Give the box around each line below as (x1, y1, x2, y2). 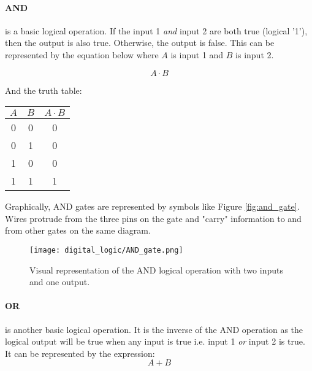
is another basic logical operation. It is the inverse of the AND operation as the (5, 323, 303, 335)
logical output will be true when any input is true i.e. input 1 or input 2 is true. (5, 335, 305, 348)
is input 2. (235, 48, 274, 61)
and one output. (29, 275, 90, 288)
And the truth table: (5, 83, 82, 96)
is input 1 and (170, 48, 224, 61)
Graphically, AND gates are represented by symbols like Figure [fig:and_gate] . (5, 200, 300, 213)
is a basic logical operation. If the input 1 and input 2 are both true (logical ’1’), (5, 24, 308, 37)
